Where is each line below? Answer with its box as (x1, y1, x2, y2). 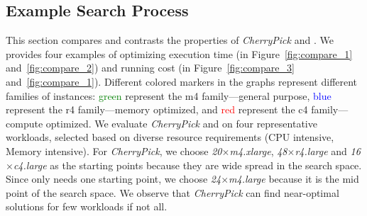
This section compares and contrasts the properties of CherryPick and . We (6, 33, 334, 47)
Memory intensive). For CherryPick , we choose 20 (6, 143, 222, 158)
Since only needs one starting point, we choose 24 (6, 171, 221, 186)
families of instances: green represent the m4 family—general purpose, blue (6, 88, 332, 103)
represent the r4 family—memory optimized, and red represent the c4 (6, 102, 308, 117)
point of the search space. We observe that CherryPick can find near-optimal (6, 185, 339, 200)
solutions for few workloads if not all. (6, 199, 168, 214)
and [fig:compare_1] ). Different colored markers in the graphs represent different (6, 74, 358, 89)
